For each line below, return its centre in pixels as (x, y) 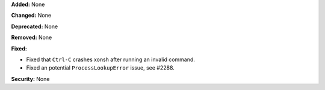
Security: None (30, 79)
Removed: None (32, 37)
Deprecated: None (35, 26)
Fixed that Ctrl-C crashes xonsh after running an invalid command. (111, 59)
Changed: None (31, 16)
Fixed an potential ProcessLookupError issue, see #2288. (100, 68)
